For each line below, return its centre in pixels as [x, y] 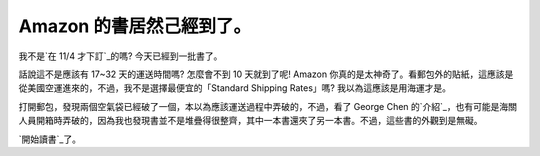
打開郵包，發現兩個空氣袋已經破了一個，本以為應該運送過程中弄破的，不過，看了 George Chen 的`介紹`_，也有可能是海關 [267, 106]
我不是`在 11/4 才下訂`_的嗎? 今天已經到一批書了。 [120, 56]
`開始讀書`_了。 [50, 139]
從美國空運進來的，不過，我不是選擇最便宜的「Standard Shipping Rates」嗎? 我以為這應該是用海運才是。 [235, 88]
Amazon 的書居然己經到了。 [135, 26]
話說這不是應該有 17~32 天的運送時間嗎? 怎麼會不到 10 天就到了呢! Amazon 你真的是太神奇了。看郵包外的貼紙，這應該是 [266, 74]
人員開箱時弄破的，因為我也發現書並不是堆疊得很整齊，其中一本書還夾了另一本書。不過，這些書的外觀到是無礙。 [250, 121]
